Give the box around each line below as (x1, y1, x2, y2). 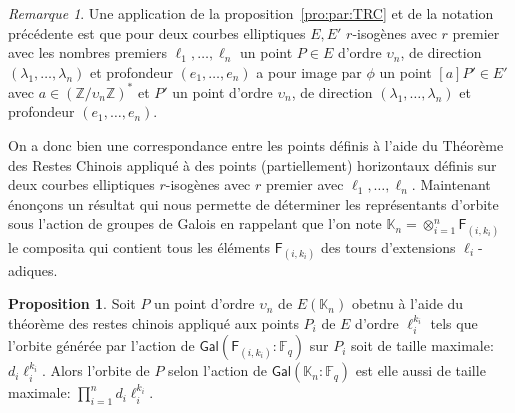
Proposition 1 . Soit (8, 293, 136, 314)
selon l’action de (168, 360, 267, 381)
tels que (430, 313, 478, 333)
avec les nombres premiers (8, 42, 167, 63)
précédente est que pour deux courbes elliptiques (8, 22, 306, 43)
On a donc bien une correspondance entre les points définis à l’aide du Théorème (8, 135, 504, 156)
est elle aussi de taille (355, 360, 486, 381)
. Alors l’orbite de (41, 360, 150, 381)
